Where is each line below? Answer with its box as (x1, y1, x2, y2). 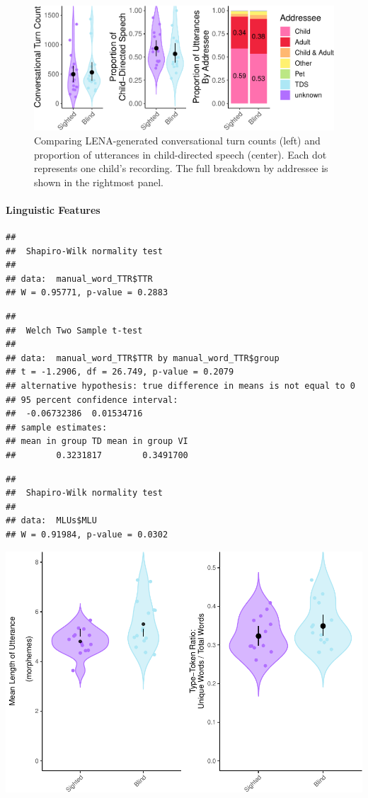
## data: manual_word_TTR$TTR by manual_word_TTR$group (6, 353, 280, 363)
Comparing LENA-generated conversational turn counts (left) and (34, 132, 321, 147)
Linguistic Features (6, 202, 100, 217)
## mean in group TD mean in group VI (6, 436, 188, 447)
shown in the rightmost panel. (34, 174, 163, 189)
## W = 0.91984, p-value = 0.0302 (6, 529, 168, 540)
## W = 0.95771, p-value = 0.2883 (6, 287, 168, 298)
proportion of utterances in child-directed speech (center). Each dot (34, 147, 327, 161)
